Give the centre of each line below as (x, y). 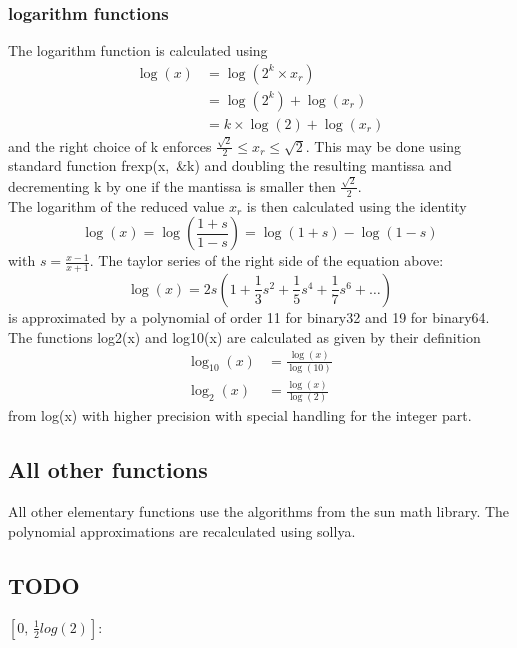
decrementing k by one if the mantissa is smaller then (172, 185)
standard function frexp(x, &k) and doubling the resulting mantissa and (230, 165)
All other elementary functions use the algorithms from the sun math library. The (259, 511)
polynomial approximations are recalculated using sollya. (182, 530)
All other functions (108, 469)
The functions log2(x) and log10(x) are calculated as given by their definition (244, 336)
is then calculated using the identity (356, 205)
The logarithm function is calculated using (138, 50)
